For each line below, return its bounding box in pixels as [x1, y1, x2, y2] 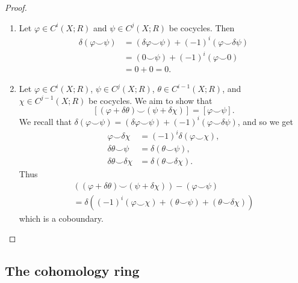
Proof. [5, 1, 27, 13]
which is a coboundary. [19, 211, 104, 224]
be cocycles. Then [169, 21, 235, 34]
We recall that [19, 115, 72, 127]
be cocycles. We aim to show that [88, 94, 213, 106]
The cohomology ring [5, 261, 140, 280]
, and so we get [237, 115, 294, 127]
